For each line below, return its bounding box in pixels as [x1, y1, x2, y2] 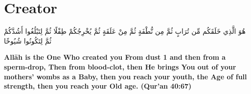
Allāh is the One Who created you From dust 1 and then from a [4, 52, 226, 62]
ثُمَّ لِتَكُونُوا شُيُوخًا [4, 35, 52, 46]
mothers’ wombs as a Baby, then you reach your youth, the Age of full [4, 71, 247, 81]
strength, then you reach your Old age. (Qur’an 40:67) [4, 81, 192, 91]
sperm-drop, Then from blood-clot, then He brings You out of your [4, 61, 236, 71]
